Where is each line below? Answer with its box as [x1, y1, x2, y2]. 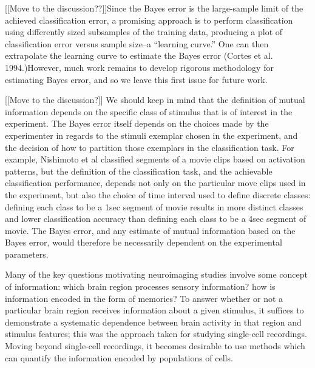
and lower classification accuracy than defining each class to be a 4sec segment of [5, 212, 307, 225]
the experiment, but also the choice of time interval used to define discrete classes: [5, 188, 311, 201]
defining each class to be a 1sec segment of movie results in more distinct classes [5, 200, 303, 213]
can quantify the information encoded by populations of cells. [5, 351, 233, 364]
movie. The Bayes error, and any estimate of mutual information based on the [5, 224, 296, 236]
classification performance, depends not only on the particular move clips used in [5, 176, 306, 189]
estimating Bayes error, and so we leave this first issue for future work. [5, 73, 268, 85]
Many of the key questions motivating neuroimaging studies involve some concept [5, 268, 308, 281]
